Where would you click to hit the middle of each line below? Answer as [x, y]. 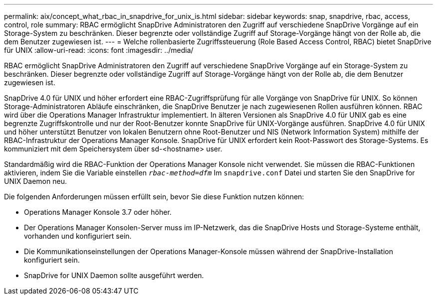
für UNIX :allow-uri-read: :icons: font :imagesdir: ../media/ [99, 50]
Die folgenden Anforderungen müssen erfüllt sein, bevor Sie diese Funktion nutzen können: [154, 197]
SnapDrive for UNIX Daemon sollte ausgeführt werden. [114, 275]
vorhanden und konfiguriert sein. [78, 236]
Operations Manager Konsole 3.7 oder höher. [98, 212]
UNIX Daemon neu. [35, 181]
